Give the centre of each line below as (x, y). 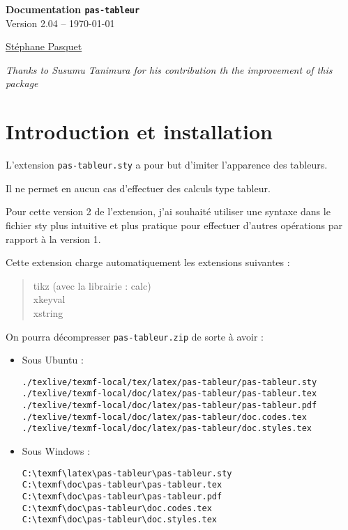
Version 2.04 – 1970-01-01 (60, 23)
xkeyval (49, 299)
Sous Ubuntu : (53, 360)
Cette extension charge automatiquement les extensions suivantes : (148, 262)
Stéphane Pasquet (44, 46)
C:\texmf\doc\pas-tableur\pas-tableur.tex (122, 485)
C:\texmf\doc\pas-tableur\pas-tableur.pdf (122, 497)
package (22, 83)
